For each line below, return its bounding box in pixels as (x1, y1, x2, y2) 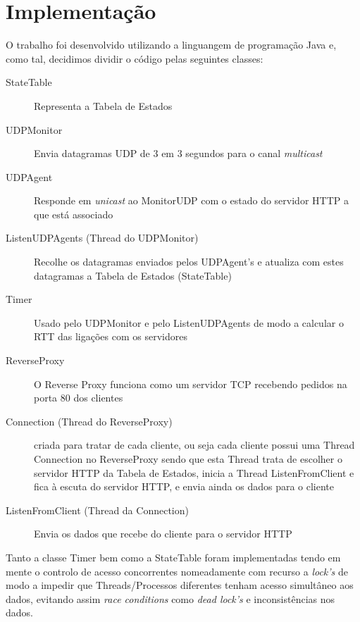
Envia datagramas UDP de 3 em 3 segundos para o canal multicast (34, 146, 323, 161)
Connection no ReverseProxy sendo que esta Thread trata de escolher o (34, 452, 342, 466)
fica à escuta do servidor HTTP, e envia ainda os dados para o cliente (34, 479, 335, 494)
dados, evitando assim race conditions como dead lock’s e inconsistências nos (6, 591, 335, 606)
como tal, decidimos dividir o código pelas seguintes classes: (6, 51, 263, 66)
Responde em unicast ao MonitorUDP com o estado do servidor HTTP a (34, 193, 349, 208)
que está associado (34, 206, 113, 221)
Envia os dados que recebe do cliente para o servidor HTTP (34, 526, 292, 541)
